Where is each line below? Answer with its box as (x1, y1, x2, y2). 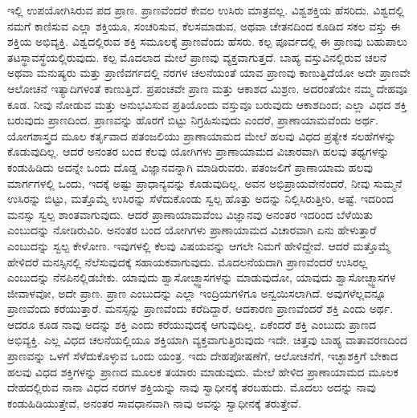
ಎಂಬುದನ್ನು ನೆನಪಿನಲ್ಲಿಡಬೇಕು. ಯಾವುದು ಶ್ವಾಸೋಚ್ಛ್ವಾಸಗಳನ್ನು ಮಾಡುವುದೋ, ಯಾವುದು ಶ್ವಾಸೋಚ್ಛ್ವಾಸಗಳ (7, 269, 396, 286)
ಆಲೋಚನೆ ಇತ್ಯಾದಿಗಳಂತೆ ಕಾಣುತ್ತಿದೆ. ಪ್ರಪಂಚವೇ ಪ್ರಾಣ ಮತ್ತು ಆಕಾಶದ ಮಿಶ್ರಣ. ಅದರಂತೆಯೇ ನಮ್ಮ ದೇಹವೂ (7, 79, 408, 96)
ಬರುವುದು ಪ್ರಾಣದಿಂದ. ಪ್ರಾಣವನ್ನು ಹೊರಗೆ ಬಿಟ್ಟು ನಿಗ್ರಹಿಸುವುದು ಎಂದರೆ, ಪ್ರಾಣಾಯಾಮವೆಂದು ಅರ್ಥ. (7, 112, 378, 128)
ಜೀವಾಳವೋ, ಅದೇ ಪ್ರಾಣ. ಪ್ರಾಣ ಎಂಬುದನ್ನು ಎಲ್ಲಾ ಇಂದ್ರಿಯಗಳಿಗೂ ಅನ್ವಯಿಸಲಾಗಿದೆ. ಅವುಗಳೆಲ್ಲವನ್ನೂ (7, 284, 386, 301)
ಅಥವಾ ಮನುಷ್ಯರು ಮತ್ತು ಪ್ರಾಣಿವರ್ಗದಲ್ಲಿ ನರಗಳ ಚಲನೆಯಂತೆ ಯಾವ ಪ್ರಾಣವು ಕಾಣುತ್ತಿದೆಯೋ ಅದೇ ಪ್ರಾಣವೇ (7, 64, 411, 81)
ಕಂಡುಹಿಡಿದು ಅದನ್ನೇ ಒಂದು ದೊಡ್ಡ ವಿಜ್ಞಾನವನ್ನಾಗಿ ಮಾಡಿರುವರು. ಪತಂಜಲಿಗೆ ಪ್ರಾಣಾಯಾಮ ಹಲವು (7, 158, 373, 175)
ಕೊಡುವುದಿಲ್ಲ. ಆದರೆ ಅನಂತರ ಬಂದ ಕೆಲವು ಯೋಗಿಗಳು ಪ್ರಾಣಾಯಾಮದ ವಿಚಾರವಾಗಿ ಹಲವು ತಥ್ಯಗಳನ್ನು (7, 143, 390, 160)
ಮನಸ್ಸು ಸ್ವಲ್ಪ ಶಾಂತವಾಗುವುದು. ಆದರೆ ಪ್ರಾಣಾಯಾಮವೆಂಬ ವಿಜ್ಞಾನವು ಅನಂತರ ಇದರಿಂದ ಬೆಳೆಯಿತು (7, 205, 374, 222)
